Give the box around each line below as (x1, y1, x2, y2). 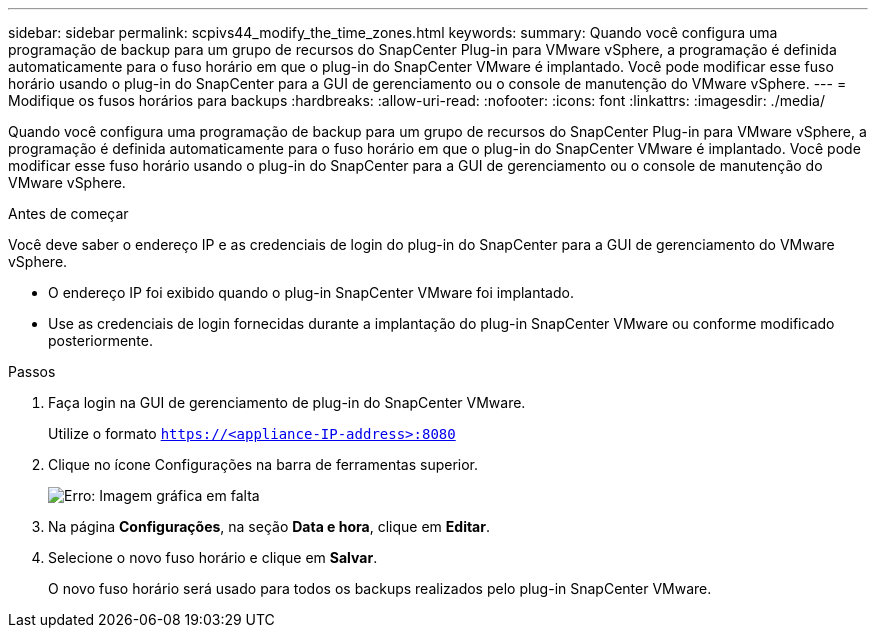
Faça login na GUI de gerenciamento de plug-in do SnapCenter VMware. (48, 394, 526, 411)
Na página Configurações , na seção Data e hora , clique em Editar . (48, 518, 490, 535)
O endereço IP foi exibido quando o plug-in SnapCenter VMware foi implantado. (48, 284, 574, 301)
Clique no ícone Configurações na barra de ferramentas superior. (48, 456, 479, 473)
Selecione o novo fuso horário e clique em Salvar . (48, 549, 378, 566)
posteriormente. (48, 332, 153, 349)
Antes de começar (8, 205, 129, 222)
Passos (8, 363, 56, 380)
